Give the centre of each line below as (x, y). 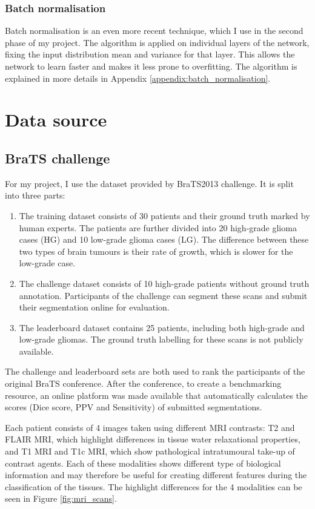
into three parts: (35, 195)
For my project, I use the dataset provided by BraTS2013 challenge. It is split (149, 183)
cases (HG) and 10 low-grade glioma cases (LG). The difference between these (164, 239)
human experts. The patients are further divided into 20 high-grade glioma (158, 227)
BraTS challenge (58, 158)
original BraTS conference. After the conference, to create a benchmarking (143, 383)
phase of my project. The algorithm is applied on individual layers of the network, (157, 42)
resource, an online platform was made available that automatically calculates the (157, 395)
